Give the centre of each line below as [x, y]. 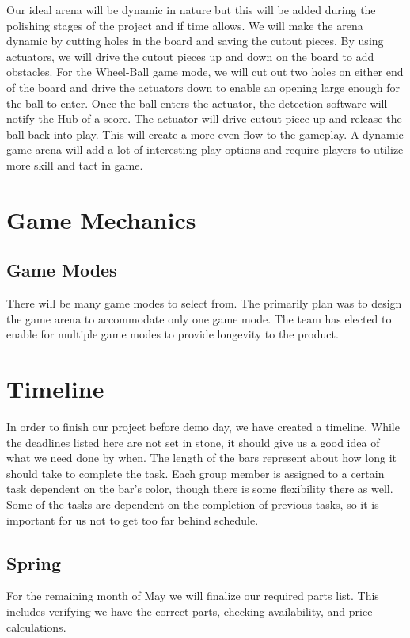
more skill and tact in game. [75, 164]
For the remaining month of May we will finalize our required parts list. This [193, 596]
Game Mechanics [101, 219]
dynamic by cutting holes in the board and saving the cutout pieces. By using [195, 41]
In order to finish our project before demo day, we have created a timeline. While [203, 427]
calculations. [36, 627]
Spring [34, 562]
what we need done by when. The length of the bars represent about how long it [201, 458]
